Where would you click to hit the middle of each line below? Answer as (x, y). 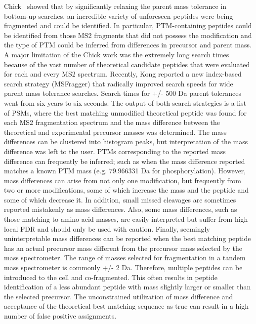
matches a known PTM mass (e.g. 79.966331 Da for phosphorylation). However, (125, 171)
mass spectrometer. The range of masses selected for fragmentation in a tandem (125, 258)
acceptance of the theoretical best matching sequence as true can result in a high (127, 306)
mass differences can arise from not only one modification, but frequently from (123, 180)
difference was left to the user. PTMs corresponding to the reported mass (115, 151)
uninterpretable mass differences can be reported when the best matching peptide (128, 238)
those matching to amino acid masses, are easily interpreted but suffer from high (126, 219)
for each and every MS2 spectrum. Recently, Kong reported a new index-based (123, 74)
